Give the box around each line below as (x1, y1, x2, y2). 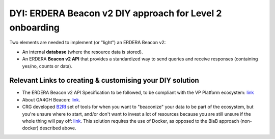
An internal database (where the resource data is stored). (22, 49, 143, 55)
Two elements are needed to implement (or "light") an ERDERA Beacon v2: (9, 40, 166, 46)
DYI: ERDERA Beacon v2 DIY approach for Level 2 (9, 8, 222, 19)
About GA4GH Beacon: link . (22, 96, 80, 102)
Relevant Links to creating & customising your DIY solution (9, 76, 200, 85)
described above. (39, 125, 76, 131)
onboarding (9, 22, 60, 33)
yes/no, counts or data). (22, 63, 73, 69)
